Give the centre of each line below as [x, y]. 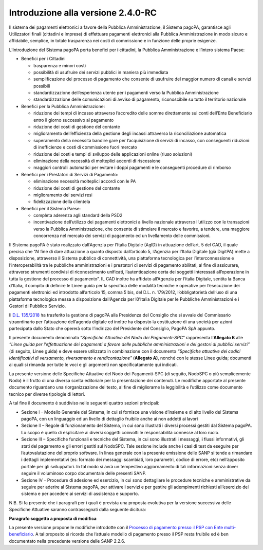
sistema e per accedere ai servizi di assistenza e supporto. [80, 494]
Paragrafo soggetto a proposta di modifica [53, 518]
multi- [230, 527]
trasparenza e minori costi [60, 65]
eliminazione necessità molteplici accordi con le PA [85, 181]
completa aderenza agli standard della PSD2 [78, 215]
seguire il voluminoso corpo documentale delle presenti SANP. [84, 473]
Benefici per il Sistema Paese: [51, 208]
